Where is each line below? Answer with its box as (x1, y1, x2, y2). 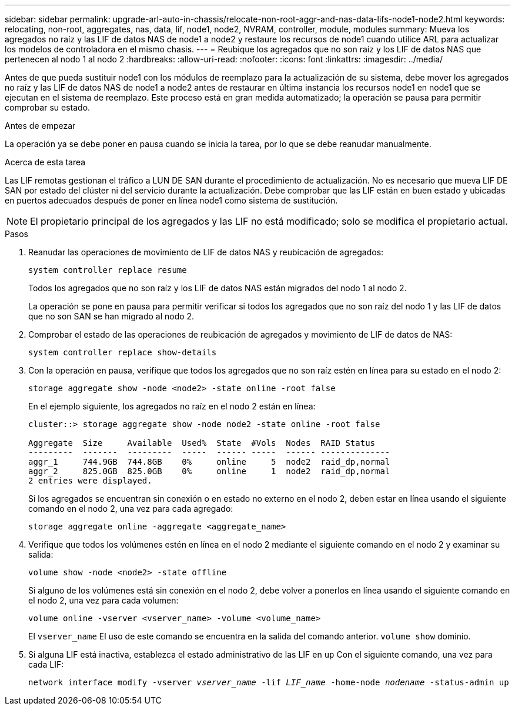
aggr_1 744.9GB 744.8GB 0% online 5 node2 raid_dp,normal (28, 457, 390, 466)
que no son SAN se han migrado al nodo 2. (28, 311, 195, 321)
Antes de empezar (5, 121, 76, 131)
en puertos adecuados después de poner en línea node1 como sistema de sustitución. (5, 195, 338, 205)
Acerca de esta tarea (5, 157, 86, 167)
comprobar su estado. (5, 102, 91, 112)
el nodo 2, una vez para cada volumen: (28, 595, 179, 605)
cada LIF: (28, 659, 64, 669)
